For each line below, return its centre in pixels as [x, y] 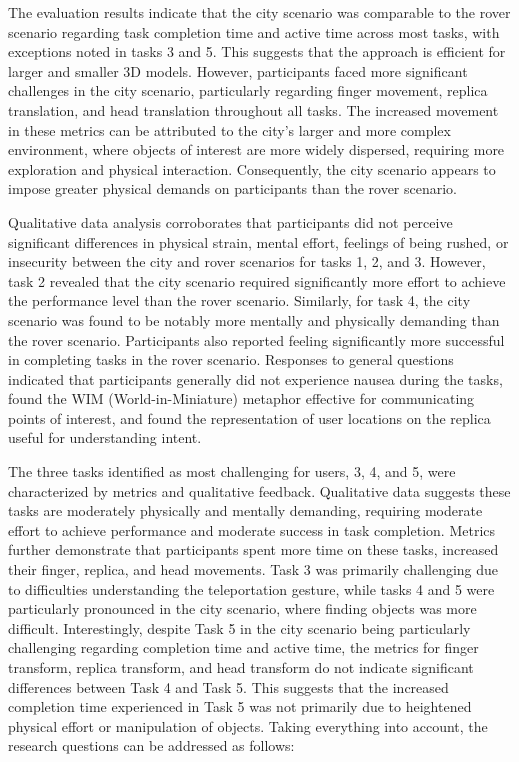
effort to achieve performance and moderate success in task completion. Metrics [252, 529]
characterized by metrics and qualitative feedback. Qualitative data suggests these [259, 490]
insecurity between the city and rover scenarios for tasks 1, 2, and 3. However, [247, 261]
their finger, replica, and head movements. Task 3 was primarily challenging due [253, 569]
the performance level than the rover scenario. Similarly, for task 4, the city [239, 300]
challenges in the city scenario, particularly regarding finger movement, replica [248, 90]
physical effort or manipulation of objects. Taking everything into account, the [248, 725]
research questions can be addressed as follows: [151, 745]
